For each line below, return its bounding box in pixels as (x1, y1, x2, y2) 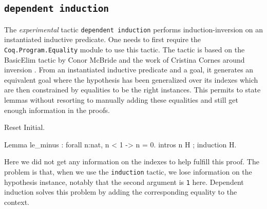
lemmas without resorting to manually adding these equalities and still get (4, 94, 238, 105)
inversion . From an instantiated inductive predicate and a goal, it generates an (4, 64, 254, 75)
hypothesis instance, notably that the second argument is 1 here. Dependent (4, 176, 244, 187)
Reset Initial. (4, 122, 45, 132)
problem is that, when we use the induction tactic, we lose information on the (4, 166, 252, 177)
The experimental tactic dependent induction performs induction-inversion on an (4, 24, 263, 34)
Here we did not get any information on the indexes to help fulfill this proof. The (4, 156, 259, 167)
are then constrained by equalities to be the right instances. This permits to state (4, 84, 261, 95)
